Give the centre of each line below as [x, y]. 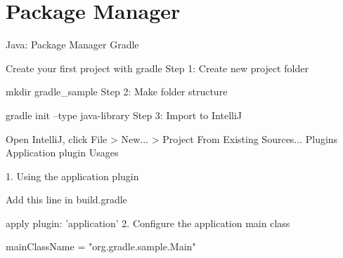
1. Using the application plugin [72, 176]
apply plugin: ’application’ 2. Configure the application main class [148, 223]
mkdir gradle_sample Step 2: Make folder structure [117, 91]
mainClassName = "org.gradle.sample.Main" [101, 246]
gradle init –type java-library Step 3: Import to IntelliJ [124, 115]
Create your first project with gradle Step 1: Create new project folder [157, 68]
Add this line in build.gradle [66, 199]
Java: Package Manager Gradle [72, 45]
